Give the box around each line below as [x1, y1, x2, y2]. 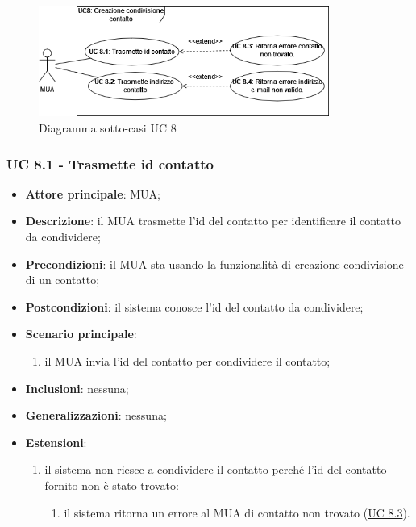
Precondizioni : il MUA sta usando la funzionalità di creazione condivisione [25, 255, 404, 272]
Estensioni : [25, 433, 87, 450]
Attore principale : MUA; [25, 185, 160, 202]
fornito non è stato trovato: [44, 476, 179, 493]
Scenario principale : [25, 325, 137, 342]
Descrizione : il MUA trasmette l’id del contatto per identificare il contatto [25, 212, 401, 229]
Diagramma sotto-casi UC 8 [39, 119, 177, 136]
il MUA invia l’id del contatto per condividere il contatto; [44, 352, 331, 369]
